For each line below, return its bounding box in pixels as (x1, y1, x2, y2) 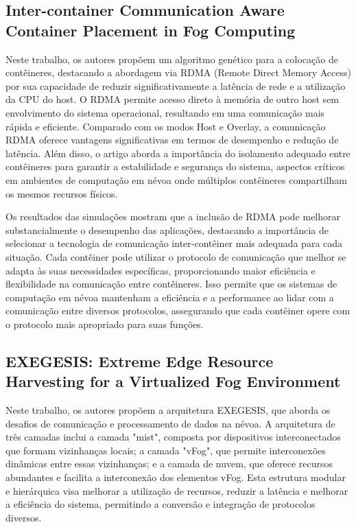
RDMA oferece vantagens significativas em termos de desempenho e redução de (5, 132, 339, 147)
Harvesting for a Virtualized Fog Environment (5, 371, 341, 392)
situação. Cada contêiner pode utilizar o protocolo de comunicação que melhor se (5, 249, 346, 263)
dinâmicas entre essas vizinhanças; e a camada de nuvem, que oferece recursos (5, 456, 333, 471)
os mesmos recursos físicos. (5, 186, 118, 200)
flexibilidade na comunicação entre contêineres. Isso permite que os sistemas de (5, 277, 337, 291)
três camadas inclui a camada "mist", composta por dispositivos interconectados (5, 430, 341, 444)
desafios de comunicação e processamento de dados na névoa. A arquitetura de (5, 416, 335, 430)
